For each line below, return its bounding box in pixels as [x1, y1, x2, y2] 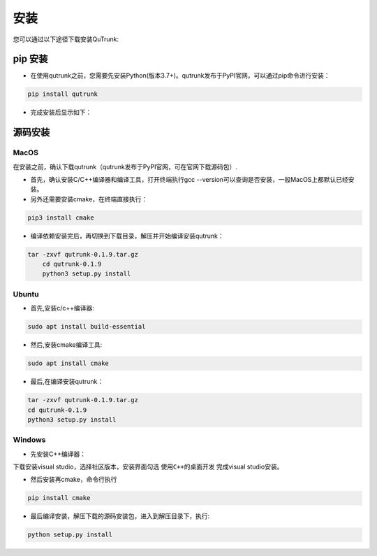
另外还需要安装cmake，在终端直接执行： [30, 194, 148, 203]
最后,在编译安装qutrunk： [30, 378, 104, 386]
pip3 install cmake [27, 213, 94, 222]
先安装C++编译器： [30, 450, 87, 458]
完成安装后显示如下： [30, 108, 92, 117]
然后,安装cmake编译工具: [30, 341, 103, 349]
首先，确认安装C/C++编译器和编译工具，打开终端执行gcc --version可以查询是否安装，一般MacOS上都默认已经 [30, 175, 349, 183]
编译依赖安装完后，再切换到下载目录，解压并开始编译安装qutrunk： [30, 231, 224, 240]
